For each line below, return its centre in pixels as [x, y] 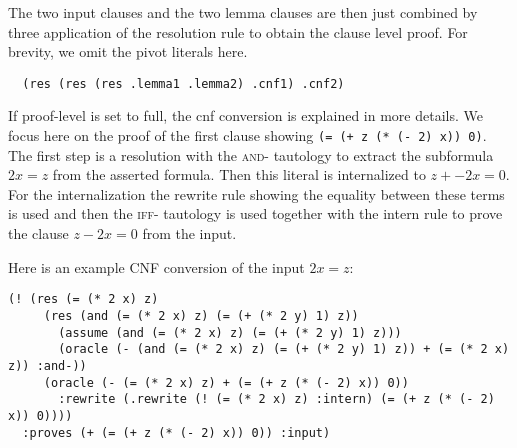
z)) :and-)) [47, 365]
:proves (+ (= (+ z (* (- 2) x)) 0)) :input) [176, 432]
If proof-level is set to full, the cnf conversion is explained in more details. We [245, 115]
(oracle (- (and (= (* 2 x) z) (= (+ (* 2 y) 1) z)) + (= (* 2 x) [284, 349]
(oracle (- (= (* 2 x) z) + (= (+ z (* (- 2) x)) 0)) [226, 382]
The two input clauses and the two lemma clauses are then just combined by [243, 12]
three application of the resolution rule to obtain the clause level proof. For [238, 31]
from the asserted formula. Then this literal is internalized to [239, 174]
